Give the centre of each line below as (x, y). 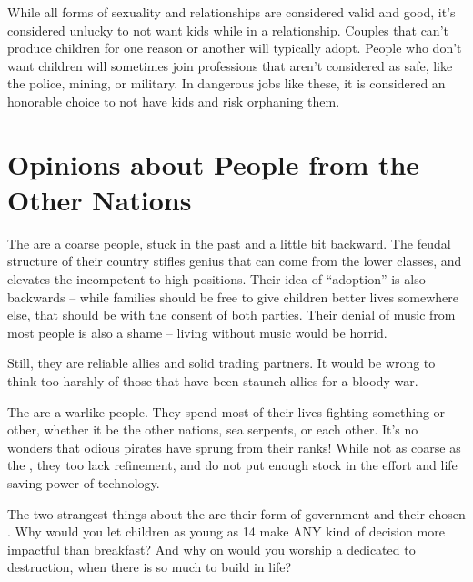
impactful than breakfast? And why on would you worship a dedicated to (211, 549)
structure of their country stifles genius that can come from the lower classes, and (235, 261)
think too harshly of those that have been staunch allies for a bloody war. (213, 381)
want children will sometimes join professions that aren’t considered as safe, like (230, 65)
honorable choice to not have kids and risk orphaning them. (174, 101)
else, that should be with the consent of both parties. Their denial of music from (231, 315)
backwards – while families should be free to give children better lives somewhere (233, 296)
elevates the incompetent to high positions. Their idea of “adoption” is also (216, 279)
